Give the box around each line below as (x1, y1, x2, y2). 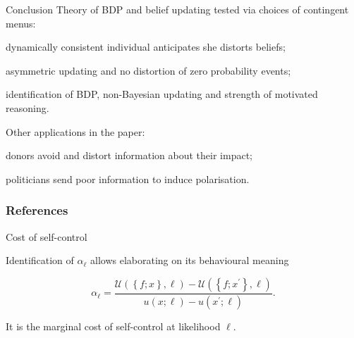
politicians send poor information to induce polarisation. (6, 171, 250, 186)
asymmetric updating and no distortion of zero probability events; (6, 63, 291, 77)
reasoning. (6, 100, 49, 115)
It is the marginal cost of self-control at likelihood (6, 318, 221, 333)
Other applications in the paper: (6, 124, 145, 139)
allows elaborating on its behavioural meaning (90, 253, 289, 268)
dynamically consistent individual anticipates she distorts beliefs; (6, 39, 286, 54)
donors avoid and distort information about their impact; (6, 148, 252, 163)
